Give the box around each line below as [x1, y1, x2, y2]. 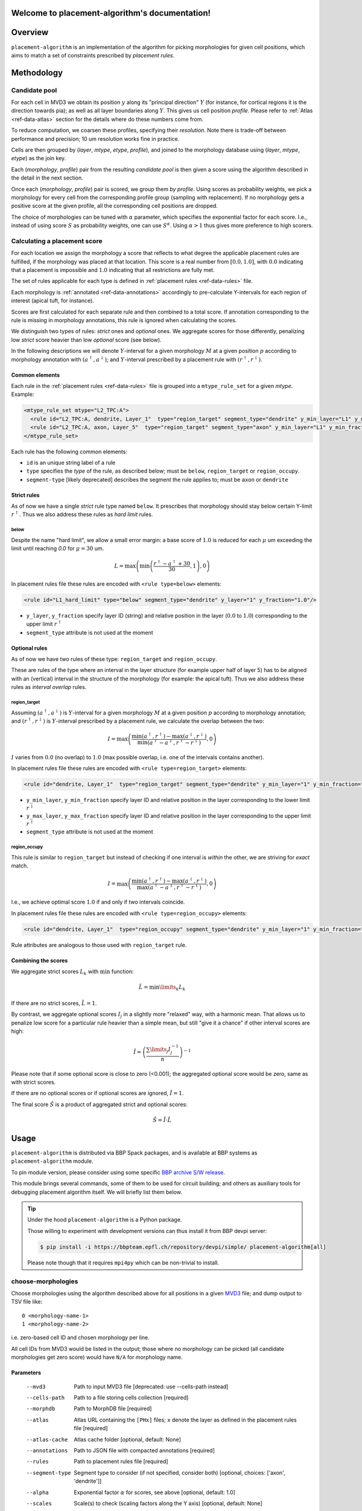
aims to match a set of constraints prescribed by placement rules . [11, 51, 175, 59]
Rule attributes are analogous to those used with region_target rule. [11, 941, 187, 948]
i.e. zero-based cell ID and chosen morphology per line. [11, 1334, 150, 1341]
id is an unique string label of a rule [26, 459, 116, 466]
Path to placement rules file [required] [74, 1458, 168, 1465]
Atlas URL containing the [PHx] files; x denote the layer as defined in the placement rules [74, 1416, 297, 1423]
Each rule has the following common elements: [11, 448, 128, 455]
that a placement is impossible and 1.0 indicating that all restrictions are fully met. [11, 267, 215, 274]
